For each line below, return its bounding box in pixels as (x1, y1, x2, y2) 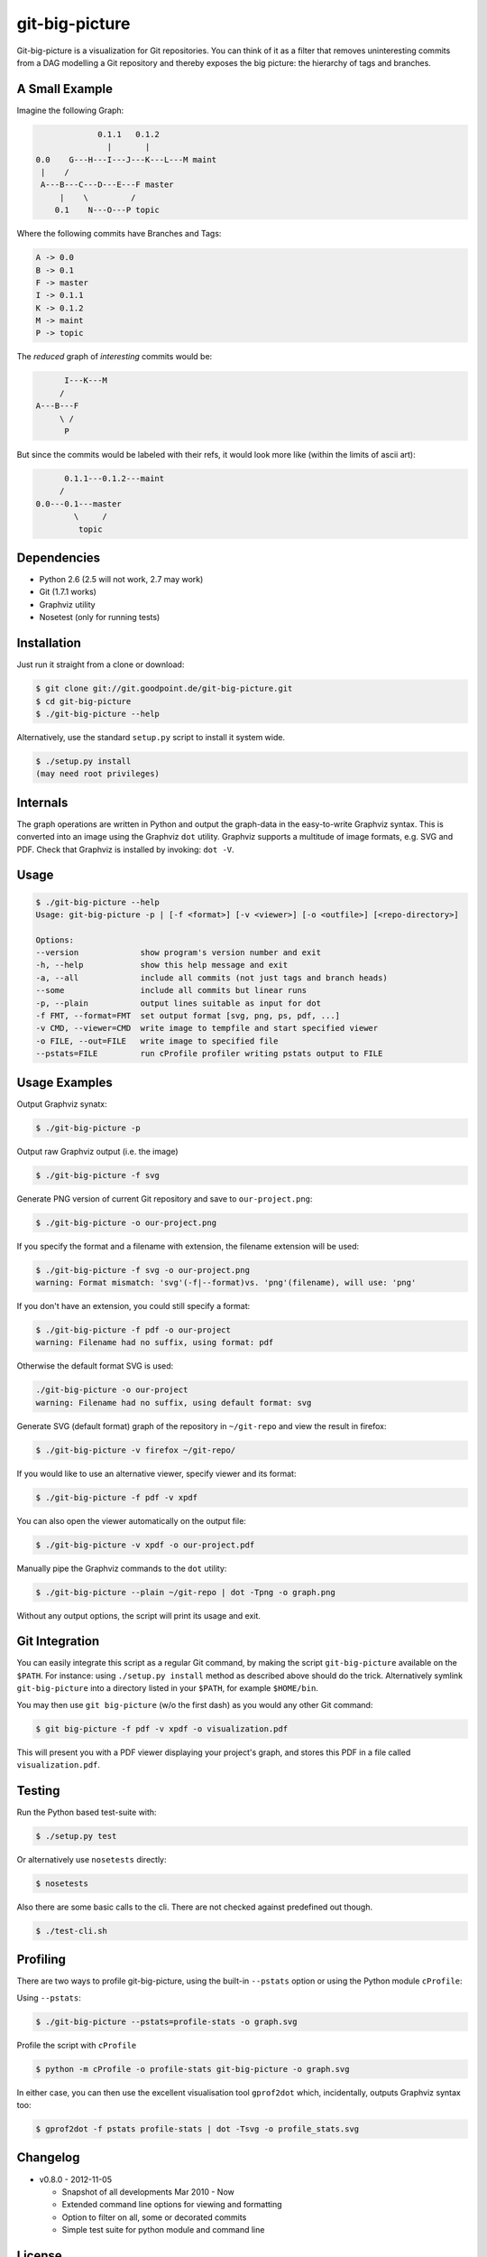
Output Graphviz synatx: (16, 1098, 107, 1110)
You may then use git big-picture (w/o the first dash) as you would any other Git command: (16, 1699, 373, 1710)
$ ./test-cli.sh (35, 1926, 108, 1936)
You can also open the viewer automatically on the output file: (16, 1515, 247, 1526)
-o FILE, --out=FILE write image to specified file (35, 1036, 279, 1046)
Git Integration (16, 1634, 100, 1649)
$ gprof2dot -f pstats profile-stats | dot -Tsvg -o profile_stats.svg (35, 2124, 360, 2134)
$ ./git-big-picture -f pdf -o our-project (35, 1324, 232, 1335)
